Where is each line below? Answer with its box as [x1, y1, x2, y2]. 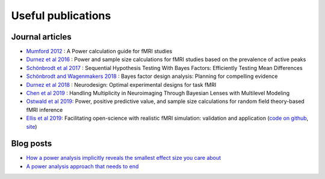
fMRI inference [26, 106, 63, 113]
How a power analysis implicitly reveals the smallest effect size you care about [26, 154, 221, 162]
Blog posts [11, 138, 52, 149]
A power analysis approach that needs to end [26, 162, 139, 170]
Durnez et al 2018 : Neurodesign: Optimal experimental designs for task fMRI [26, 81, 217, 88]
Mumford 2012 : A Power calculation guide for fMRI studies [26, 48, 173, 55]
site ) [26, 123, 37, 130]
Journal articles [11, 32, 72, 42]
